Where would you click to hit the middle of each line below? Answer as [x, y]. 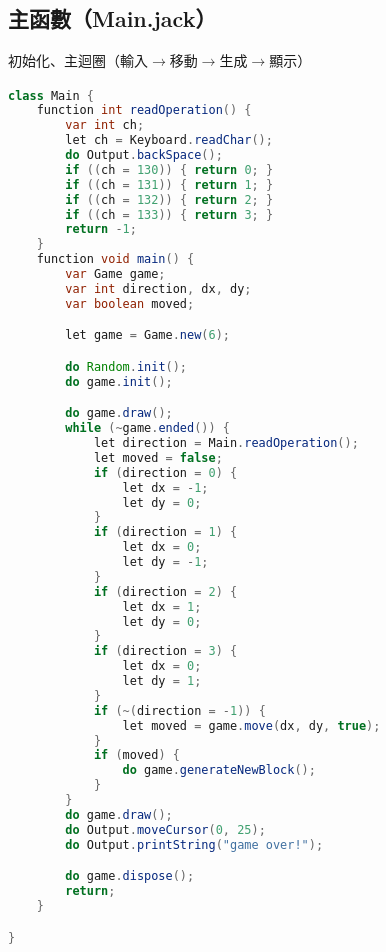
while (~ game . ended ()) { [148, 428]
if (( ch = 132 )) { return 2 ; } [169, 199]
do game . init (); [119, 381]
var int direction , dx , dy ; [158, 288]
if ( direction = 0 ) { [165, 472]
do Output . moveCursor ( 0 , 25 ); [165, 829]
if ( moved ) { [136, 755]
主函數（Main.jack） [112, 18]
